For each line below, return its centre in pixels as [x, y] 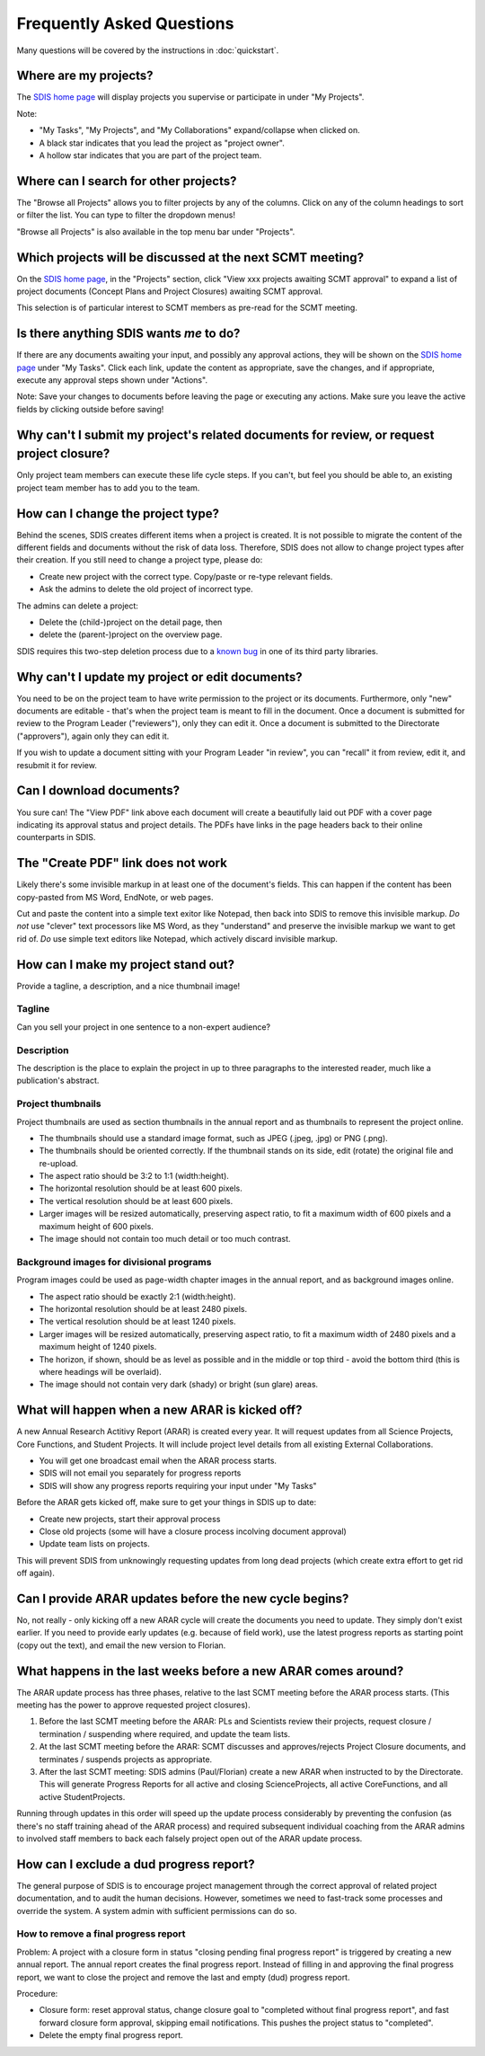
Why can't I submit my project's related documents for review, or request [225, 434]
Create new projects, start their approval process [130, 1519]
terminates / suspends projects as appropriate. [126, 1759]
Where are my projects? [85, 76]
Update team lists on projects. [94, 1544]
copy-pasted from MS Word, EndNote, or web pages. [115, 897]
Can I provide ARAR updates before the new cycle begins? [183, 1598]
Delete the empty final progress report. [111, 2035]
